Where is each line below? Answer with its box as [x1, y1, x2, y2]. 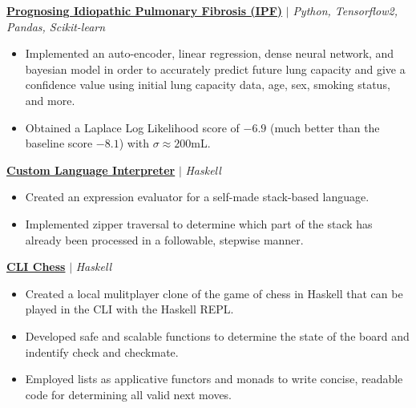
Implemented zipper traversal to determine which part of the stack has [25, 215, 373, 232]
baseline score [25, 135, 93, 151]
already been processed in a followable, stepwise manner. [25, 231, 304, 248]
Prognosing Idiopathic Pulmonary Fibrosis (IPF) [6, 2, 283, 18]
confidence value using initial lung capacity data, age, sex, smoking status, [25, 76, 390, 93]
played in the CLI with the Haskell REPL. [25, 301, 234, 317]
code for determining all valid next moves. [25, 386, 232, 402]
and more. [25, 91, 75, 108]
